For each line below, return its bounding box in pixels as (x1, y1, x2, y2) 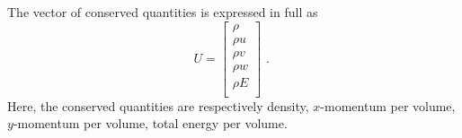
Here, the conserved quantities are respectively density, (7, 96, 309, 115)
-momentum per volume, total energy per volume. (13, 114, 288, 133)
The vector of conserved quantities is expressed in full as (7, 3, 318, 21)
